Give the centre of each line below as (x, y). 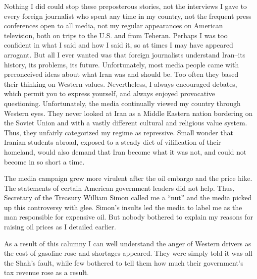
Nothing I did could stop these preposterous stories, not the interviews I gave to (126, 6)
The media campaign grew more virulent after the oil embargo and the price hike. (128, 178)
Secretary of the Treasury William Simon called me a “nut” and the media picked (128, 197)
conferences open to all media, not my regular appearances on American (114, 26)
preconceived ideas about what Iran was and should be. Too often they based (121, 74)
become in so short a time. (44, 161)
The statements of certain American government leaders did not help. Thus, (119, 188)
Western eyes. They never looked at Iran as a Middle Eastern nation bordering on (128, 113)
